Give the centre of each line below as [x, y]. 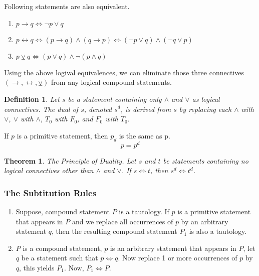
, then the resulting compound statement [114, 231]
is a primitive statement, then [62, 135]
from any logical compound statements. [111, 82]
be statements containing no [206, 160]
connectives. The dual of [41, 109]
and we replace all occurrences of [122, 221]
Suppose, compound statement [63, 212]
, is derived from [146, 109]
